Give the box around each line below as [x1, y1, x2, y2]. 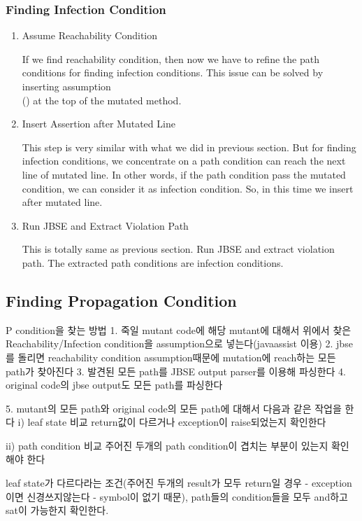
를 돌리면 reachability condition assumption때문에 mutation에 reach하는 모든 [6, 349, 336, 364]
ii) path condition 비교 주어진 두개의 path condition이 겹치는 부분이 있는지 [6, 438, 328, 452]
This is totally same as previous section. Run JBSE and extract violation [22, 242, 335, 256]
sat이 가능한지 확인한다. [6, 503, 109, 517]
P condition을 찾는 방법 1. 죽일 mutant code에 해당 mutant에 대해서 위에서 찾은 [6, 322, 352, 337]
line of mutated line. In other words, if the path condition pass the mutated [22, 167, 346, 181]
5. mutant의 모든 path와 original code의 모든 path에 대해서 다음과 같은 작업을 [6, 401, 342, 415]
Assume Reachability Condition [22, 28, 158, 43]
